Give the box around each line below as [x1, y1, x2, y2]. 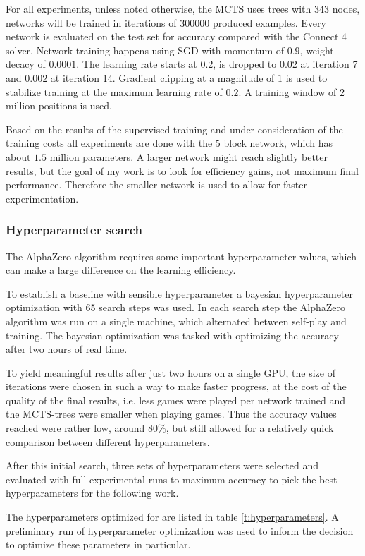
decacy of [6, 56, 46, 71]
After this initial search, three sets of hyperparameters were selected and [6, 458, 319, 473]
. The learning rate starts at [76, 56, 197, 71]
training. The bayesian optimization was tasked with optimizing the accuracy [6, 327, 339, 342]
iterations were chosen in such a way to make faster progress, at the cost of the [6, 379, 347, 394]
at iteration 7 [300, 56, 358, 71]
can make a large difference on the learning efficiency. [6, 262, 236, 277]
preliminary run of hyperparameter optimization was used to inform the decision [6, 523, 354, 538]
